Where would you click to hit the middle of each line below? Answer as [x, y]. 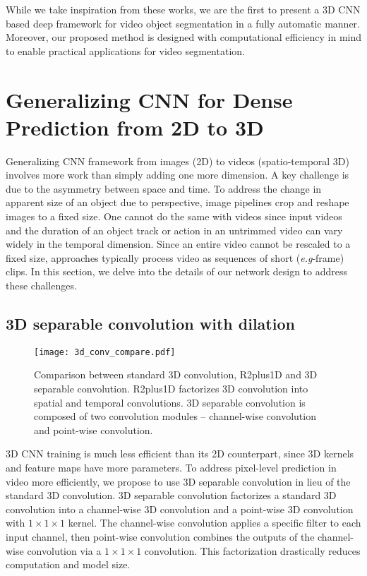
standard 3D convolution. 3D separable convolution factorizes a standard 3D [171, 495]
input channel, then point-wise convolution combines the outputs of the [160, 537]
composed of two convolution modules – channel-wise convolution [175, 416]
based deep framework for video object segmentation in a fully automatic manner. [183, 23]
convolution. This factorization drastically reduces [252, 550]
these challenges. [41, 286]
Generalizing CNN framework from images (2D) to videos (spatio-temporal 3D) [178, 161]
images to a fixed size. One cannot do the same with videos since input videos [174, 216]
